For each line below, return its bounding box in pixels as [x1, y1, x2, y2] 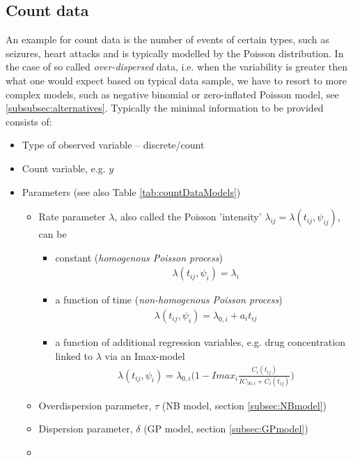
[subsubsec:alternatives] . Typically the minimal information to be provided [6, 100, 324, 115]
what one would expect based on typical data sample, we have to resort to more [6, 73, 347, 87]
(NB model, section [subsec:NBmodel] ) [162, 398, 327, 412]
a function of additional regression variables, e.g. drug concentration [55, 334, 345, 349]
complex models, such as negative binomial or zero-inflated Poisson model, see [6, 86, 339, 101]
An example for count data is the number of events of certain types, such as [6, 32, 329, 47]
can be [38, 227, 67, 241]
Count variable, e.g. [22, 160, 106, 175]
